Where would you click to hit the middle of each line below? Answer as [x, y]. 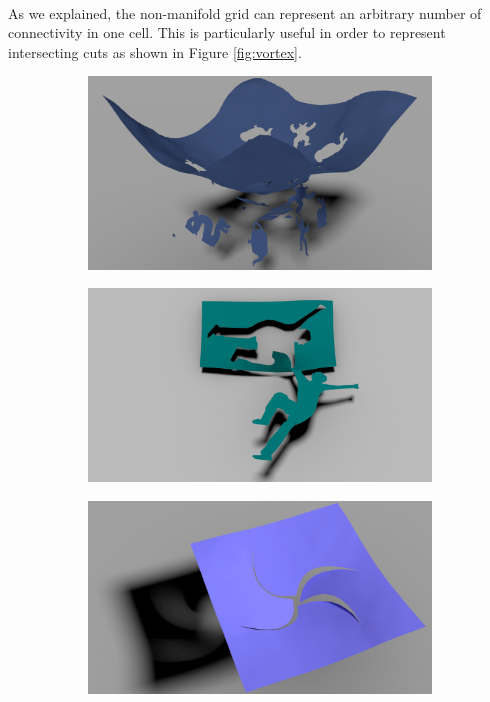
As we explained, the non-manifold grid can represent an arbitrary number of [245, 12]
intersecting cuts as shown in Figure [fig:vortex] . [155, 51]
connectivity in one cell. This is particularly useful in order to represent [227, 32]
